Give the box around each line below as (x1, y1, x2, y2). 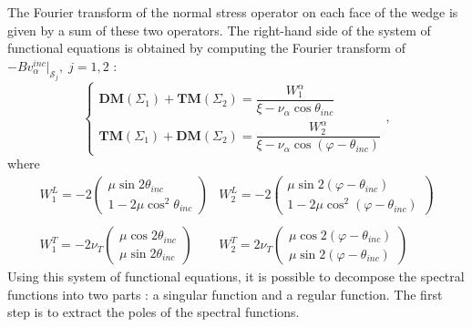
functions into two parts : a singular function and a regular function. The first (7, 284, 443, 303)
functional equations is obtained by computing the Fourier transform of (7, 38, 405, 57)
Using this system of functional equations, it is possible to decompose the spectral (7, 267, 465, 286)
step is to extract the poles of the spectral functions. (7, 302, 300, 322)
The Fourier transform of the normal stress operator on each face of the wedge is (7, 3, 458, 21)
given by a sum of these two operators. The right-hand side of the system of (7, 20, 431, 39)
